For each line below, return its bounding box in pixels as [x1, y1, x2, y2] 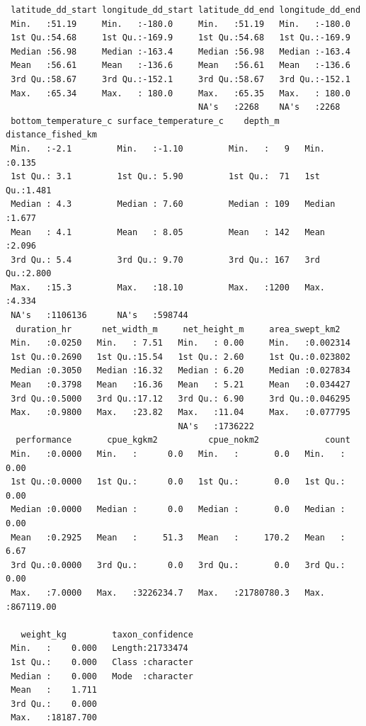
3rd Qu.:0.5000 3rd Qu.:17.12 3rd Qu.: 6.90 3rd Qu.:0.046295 [11, 393, 350, 404]
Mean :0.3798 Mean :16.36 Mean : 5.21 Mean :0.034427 [11, 380, 350, 390]
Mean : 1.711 [11, 685, 97, 696]
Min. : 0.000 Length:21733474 [11, 643, 188, 654]
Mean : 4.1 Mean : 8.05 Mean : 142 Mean [11, 227, 326, 237]
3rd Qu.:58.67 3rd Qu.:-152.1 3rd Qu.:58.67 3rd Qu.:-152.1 [11, 74, 350, 84]
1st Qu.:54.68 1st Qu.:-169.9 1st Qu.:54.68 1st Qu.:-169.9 [11, 33, 350, 43]
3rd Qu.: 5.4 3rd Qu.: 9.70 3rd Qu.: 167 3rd [11, 254, 320, 265]
